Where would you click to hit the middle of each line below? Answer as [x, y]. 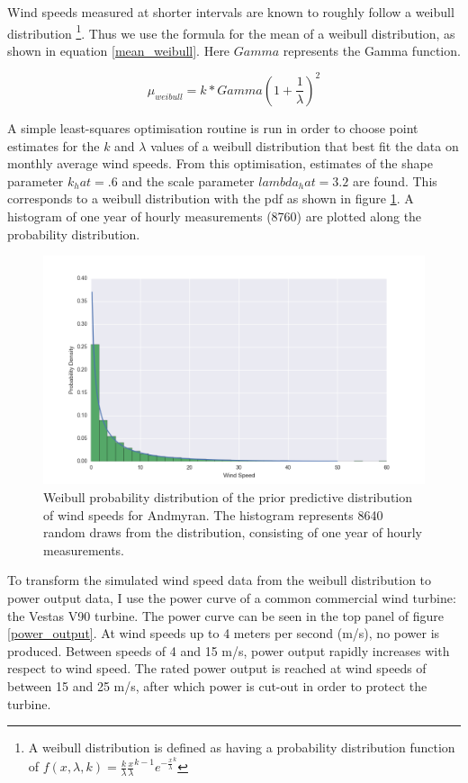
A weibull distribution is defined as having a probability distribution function [242, 747]
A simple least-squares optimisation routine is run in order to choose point [213, 127]
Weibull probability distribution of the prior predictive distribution [228, 497]
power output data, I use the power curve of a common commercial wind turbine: [232, 598]
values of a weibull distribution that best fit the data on [305, 145]
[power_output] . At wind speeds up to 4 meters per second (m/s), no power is [224, 633]
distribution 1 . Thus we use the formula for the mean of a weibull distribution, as [231, 31]
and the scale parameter [188, 180]
